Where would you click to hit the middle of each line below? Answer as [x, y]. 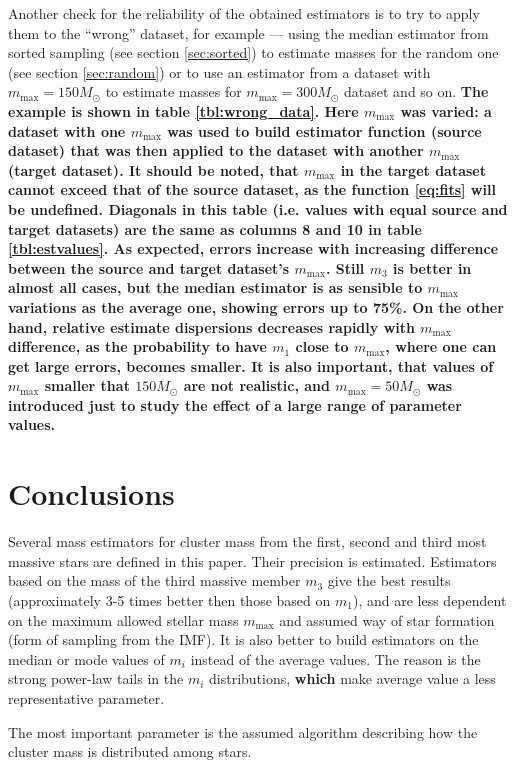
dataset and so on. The [416, 91]
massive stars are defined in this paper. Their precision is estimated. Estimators [252, 560]
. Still [345, 267]
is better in [432, 267]
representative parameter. [86, 697]
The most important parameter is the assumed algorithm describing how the [243, 731]
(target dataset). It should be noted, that [153, 169]
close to [322, 346]
